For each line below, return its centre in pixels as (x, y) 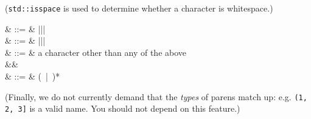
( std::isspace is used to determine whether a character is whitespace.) (139, 8)
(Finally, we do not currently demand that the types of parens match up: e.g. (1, (156, 96)
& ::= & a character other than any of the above (96, 52)
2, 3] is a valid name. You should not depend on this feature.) (123, 108)
